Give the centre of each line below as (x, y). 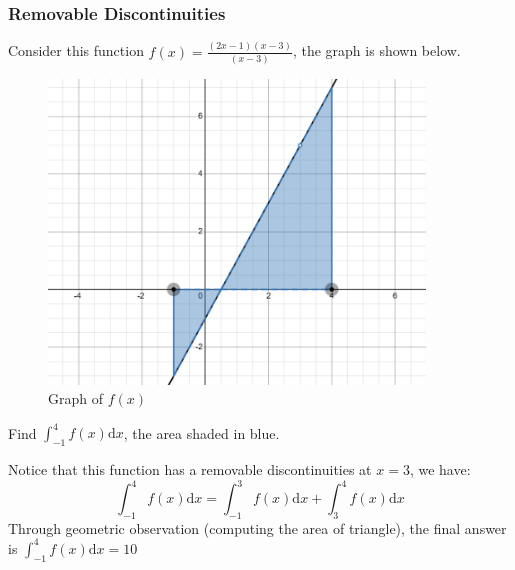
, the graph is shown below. (376, 50)
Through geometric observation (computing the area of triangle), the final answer (257, 527)
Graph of (75, 398)
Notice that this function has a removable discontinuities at (190, 468)
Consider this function (76, 50)
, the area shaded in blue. (201, 432)
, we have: (440, 468)
